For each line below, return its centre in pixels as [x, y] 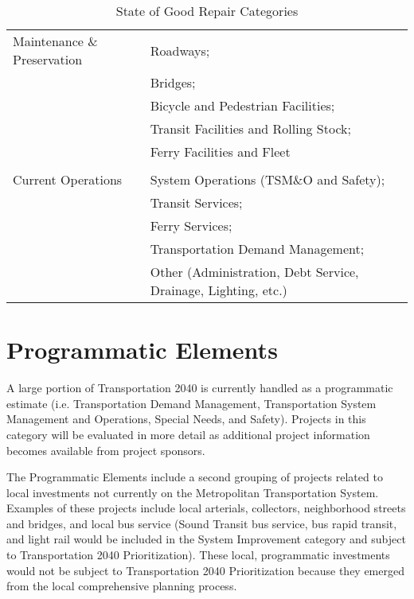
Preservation [48, 59]
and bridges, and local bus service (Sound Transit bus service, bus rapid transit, [202, 523]
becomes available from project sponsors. [106, 450]
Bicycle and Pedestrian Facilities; [242, 105]
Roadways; [180, 50]
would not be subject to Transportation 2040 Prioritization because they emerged [205, 570]
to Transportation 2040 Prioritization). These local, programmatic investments [198, 555]
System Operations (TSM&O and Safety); [268, 179]
